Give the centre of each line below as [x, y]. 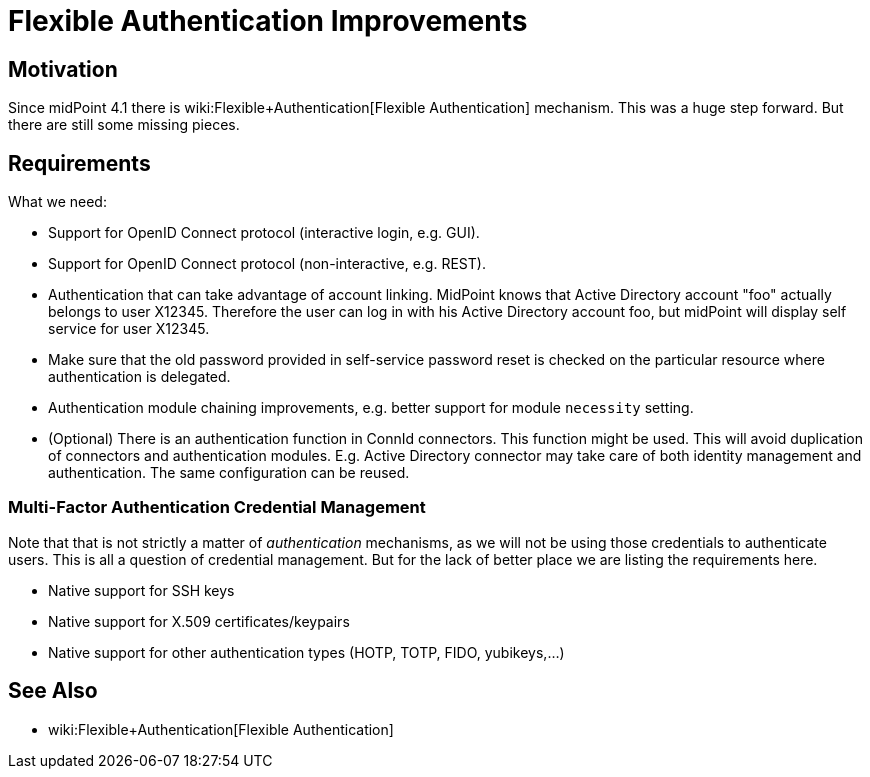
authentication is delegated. [139, 377]
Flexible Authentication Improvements [268, 21]
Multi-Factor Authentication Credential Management [217, 507]
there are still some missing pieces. [124, 125]
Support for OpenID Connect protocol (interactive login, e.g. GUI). [264, 233]
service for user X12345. [129, 329]
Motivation [63, 69]
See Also [53, 691]
